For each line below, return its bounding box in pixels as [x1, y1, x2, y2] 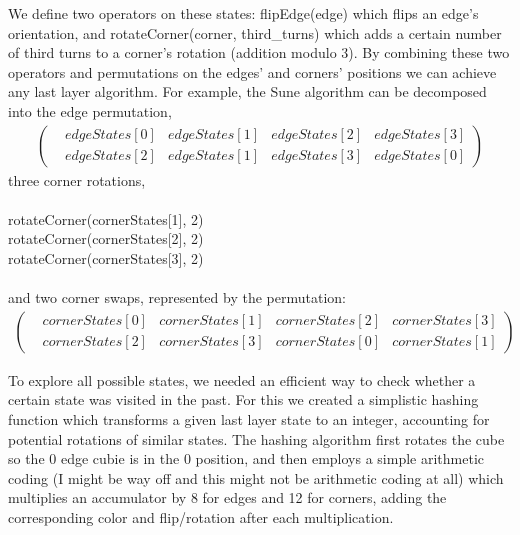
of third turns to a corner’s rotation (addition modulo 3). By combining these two [8, 42, 510, 63]
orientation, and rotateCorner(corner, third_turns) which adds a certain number [8, 22, 502, 43]
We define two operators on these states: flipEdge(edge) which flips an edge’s [8, 3, 479, 23]
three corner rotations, [8, 169, 146, 190]
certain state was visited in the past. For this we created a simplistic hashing [8, 389, 479, 410]
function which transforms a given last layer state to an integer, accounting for [8, 408, 490, 429]
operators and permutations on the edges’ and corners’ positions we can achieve [8, 61, 497, 82]
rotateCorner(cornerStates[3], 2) [8, 247, 204, 268]
